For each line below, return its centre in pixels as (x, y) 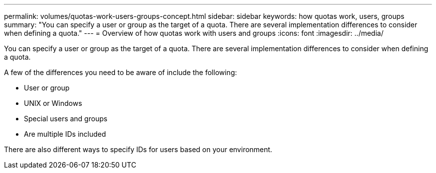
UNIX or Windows (53, 103)
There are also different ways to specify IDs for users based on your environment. (138, 149)
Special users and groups (66, 119)
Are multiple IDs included (65, 134)
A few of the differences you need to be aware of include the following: (121, 72)
